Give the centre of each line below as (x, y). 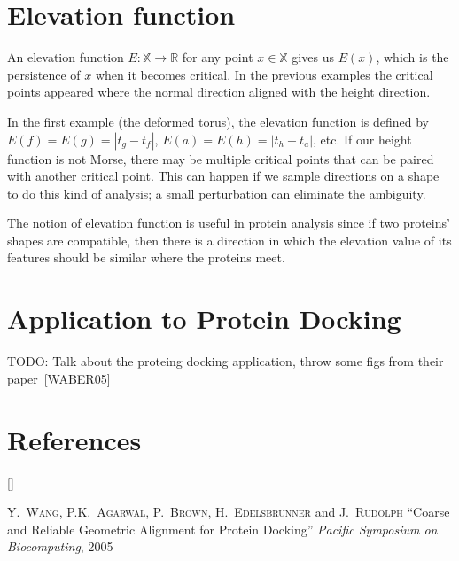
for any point (218, 57)
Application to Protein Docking (204, 319)
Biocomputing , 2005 (60, 546)
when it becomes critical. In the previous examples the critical (264, 74)
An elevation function (66, 57)
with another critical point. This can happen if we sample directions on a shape (223, 176)
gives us (313, 57)
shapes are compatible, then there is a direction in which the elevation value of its (229, 240)
